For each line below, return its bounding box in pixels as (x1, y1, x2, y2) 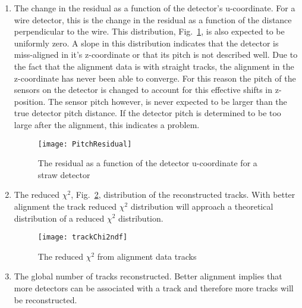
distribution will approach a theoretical (130, 200, 273, 212)
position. (14, 95, 46, 107)
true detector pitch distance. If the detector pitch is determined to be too (14, 107, 281, 119)
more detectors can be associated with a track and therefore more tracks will (14, 282, 294, 294)
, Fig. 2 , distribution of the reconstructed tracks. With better (71, 188, 295, 201)
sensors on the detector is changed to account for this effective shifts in (14, 83, 273, 96)
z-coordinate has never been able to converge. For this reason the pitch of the (14, 71, 296, 84)
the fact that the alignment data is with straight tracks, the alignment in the (14, 60, 294, 72)
